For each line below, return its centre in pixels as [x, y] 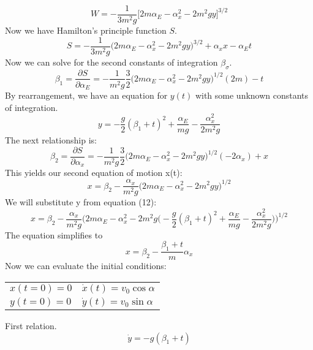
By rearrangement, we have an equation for [86, 95]
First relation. [31, 325]
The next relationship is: [51, 140]
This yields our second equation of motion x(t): [94, 173]
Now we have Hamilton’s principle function [86, 30]
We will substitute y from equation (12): [81, 202]
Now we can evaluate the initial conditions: [86, 266]
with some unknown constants [252, 95]
